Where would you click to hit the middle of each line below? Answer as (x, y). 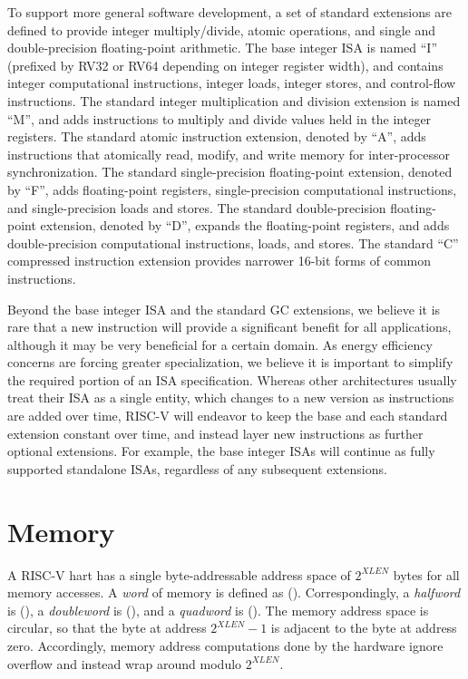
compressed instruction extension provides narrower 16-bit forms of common (219, 261)
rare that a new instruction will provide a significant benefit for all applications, (229, 327)
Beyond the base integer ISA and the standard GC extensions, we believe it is (224, 309)
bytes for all (426, 574)
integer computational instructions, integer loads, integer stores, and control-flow (232, 83)
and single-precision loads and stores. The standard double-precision (197, 207)
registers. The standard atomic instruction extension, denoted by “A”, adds (217, 136)
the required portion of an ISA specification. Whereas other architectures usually (232, 379)
